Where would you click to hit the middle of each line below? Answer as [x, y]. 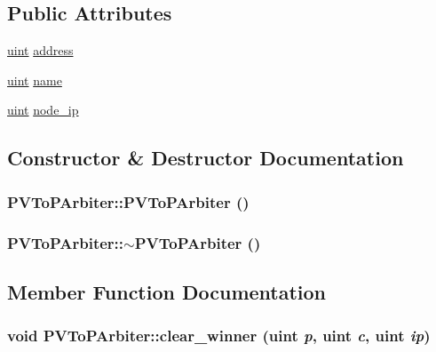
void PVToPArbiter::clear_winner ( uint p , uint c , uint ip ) [219, 336]
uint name [35, 80]
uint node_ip [43, 110]
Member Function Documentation [167, 291]
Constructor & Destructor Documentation [206, 158]
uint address [40, 50]
